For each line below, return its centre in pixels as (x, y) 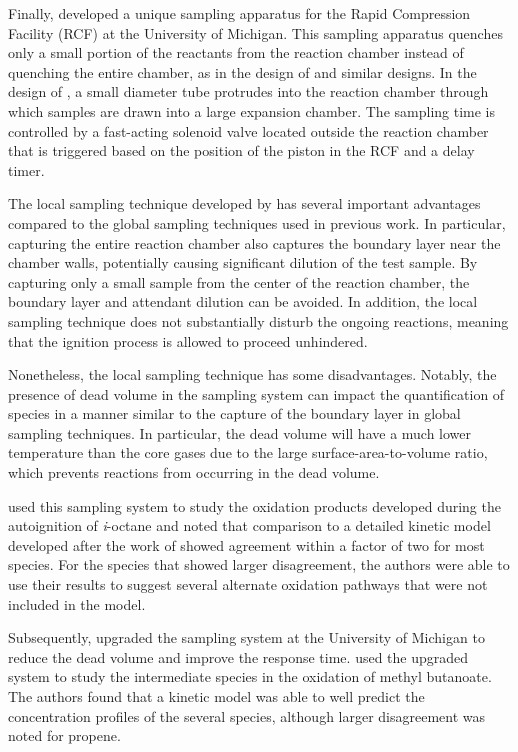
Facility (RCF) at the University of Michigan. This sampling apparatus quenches (255, 32)
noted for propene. (64, 735)
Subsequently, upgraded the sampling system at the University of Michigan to (246, 637)
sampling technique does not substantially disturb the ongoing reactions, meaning (258, 320)
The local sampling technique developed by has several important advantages (244, 203)
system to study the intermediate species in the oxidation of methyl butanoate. (250, 676)
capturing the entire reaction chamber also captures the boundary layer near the (254, 242)
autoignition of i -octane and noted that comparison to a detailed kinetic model (249, 525)
